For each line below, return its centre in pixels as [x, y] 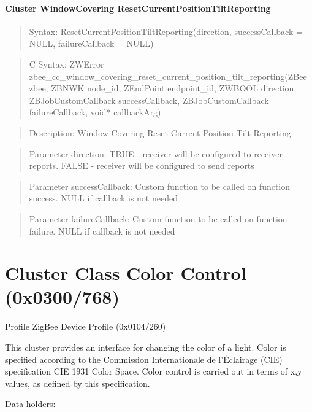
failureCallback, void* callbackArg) [95, 112]
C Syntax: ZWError [67, 64]
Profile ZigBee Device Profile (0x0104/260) [86, 326]
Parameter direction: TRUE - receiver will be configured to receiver [156, 153]
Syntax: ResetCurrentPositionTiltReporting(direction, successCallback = [166, 31]
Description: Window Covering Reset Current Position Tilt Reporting [160, 132]
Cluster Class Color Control [126, 273]
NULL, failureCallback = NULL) [91, 43]
